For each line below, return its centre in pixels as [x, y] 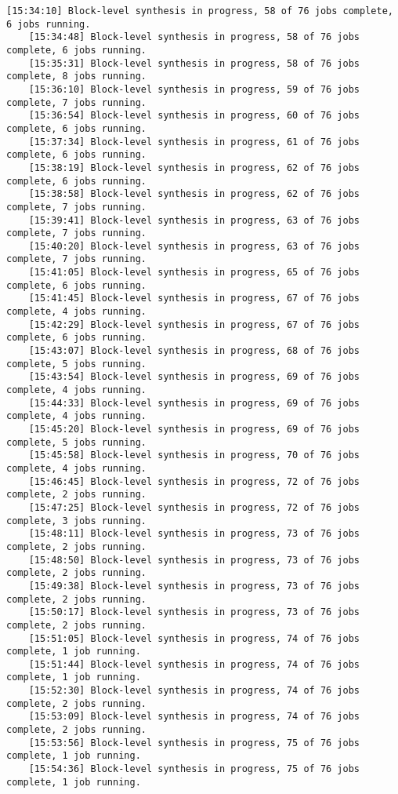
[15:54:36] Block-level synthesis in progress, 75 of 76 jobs [194, 769]
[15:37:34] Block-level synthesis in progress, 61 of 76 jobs [194, 142]
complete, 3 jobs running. [76, 521]
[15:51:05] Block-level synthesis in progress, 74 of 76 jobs [194, 638]
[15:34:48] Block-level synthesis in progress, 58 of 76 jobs [194, 37]
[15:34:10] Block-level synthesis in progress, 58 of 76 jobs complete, [200, 11]
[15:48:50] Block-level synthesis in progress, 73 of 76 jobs [194, 560]
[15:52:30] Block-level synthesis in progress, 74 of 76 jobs [194, 691]
